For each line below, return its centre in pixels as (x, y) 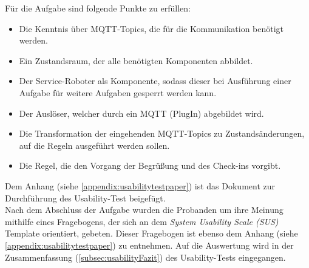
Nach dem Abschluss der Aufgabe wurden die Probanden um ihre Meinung (144, 210)
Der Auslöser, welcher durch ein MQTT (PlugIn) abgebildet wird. (141, 113)
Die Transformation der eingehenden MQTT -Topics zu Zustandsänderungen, (162, 133)
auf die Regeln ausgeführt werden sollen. (94, 145)
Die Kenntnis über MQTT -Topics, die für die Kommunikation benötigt (151, 28)
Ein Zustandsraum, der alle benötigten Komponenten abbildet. (136, 60)
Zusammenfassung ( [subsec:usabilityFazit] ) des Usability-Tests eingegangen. (145, 257)
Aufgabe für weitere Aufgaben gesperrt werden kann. (118, 92)
